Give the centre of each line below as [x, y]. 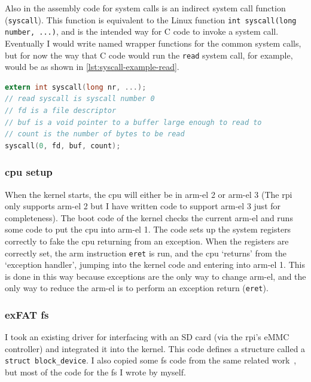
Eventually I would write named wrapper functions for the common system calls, [153, 43]
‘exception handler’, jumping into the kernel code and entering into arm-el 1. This [155, 265]
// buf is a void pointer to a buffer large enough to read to [133, 122]
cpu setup [29, 172]
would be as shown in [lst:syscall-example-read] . [92, 67]
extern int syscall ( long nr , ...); [76, 87]
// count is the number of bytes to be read [95, 134]
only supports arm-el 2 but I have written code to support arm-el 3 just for [143, 206]
